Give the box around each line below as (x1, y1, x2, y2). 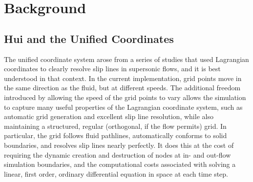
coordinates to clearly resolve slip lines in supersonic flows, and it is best (4, 63, 221, 74)
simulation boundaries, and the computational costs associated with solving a (4, 159, 236, 169)
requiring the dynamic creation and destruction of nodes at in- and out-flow (4, 149, 231, 160)
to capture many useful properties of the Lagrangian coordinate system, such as (4, 101, 243, 112)
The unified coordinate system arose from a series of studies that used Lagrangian (4, 54, 249, 64)
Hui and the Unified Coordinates (4, 31, 174, 46)
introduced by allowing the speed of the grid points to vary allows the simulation (4, 92, 246, 102)
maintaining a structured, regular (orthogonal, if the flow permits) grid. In (4, 121, 227, 131)
